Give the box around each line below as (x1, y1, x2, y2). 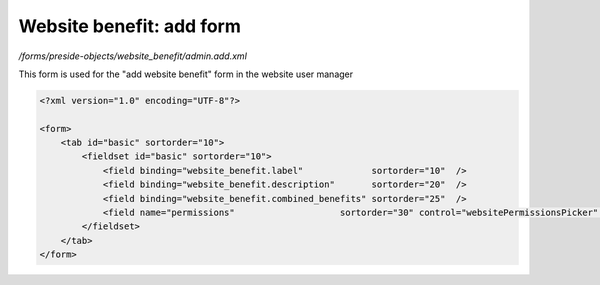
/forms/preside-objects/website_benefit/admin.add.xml (18, 50, 247, 62)
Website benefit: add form (18, 15, 242, 37)
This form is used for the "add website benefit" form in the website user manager (18, 68, 354, 80)
